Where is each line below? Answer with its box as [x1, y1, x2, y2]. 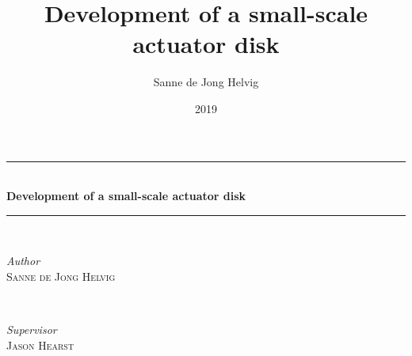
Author [6, 252, 40, 269]
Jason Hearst [6, 336, 74, 353]
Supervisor [6, 321, 57, 338]
